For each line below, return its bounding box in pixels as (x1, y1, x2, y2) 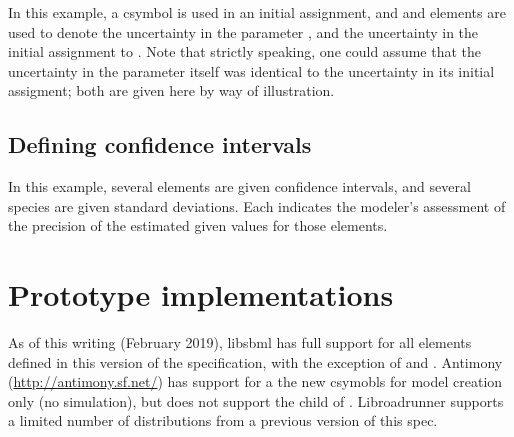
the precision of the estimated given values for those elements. (8, 215, 388, 236)
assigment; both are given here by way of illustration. (8, 80, 335, 101)
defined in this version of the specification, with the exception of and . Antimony (8, 351, 503, 372)
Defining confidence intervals (8, 129, 312, 160)
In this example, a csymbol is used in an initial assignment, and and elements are (8, 2, 506, 22)
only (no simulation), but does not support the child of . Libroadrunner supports (8, 390, 504, 411)
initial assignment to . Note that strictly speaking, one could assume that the (8, 41, 481, 62)
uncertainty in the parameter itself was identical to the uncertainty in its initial (8, 60, 495, 81)
